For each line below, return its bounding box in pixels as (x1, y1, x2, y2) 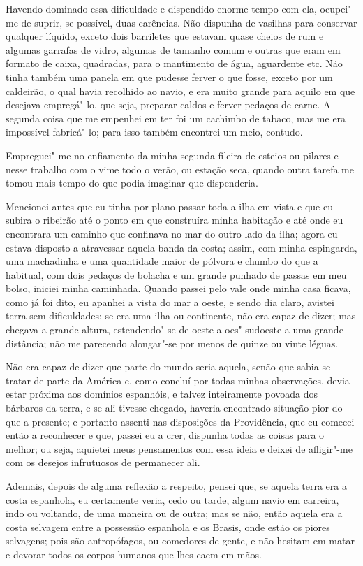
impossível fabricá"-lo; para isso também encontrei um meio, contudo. (6, 124, 303, 139)
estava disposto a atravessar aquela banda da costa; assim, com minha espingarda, (6, 240, 357, 254)
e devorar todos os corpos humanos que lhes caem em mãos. (6, 546, 262, 561)
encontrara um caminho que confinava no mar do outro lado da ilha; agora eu (6, 226, 338, 240)
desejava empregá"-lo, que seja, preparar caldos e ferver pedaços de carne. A (6, 97, 331, 112)
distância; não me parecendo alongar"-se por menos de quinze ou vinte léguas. (6, 335, 339, 350)
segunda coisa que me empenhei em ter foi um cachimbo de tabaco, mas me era (6, 110, 346, 125)
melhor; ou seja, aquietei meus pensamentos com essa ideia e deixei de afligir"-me (6, 441, 353, 456)
